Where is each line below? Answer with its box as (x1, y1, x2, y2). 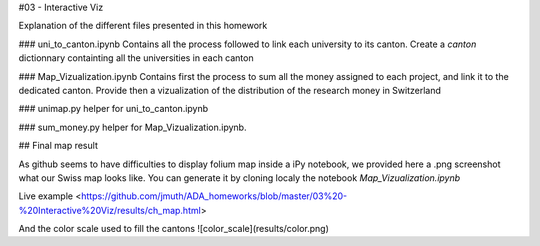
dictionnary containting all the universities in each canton (18, 52, 254, 64)
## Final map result (18, 140, 99, 152)
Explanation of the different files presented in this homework (18, 20, 268, 32)
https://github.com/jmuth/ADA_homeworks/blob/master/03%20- (80, 190, 348, 202)
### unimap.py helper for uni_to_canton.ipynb (18, 103, 209, 115)
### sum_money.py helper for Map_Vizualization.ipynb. (18, 121, 247, 133)
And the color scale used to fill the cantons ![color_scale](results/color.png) (18, 223, 330, 235)
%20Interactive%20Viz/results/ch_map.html (18, 204, 202, 216)
